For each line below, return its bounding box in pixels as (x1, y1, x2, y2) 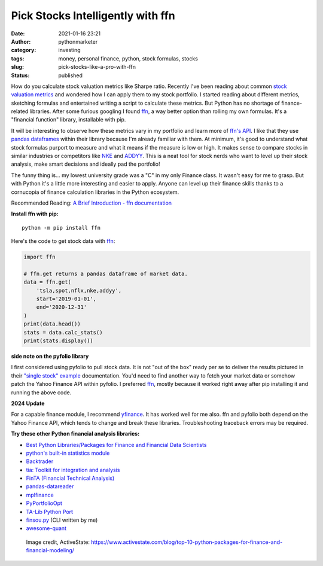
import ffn (23, 254, 56, 260)
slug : (11, 63, 24, 71)
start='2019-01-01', (36, 296, 97, 302)
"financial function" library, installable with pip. (11, 116, 126, 123)
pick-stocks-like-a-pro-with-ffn (58, 63, 136, 71)
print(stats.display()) (23, 337, 94, 344)
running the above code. (11, 389, 72, 396)
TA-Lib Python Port (26, 508, 74, 515)
